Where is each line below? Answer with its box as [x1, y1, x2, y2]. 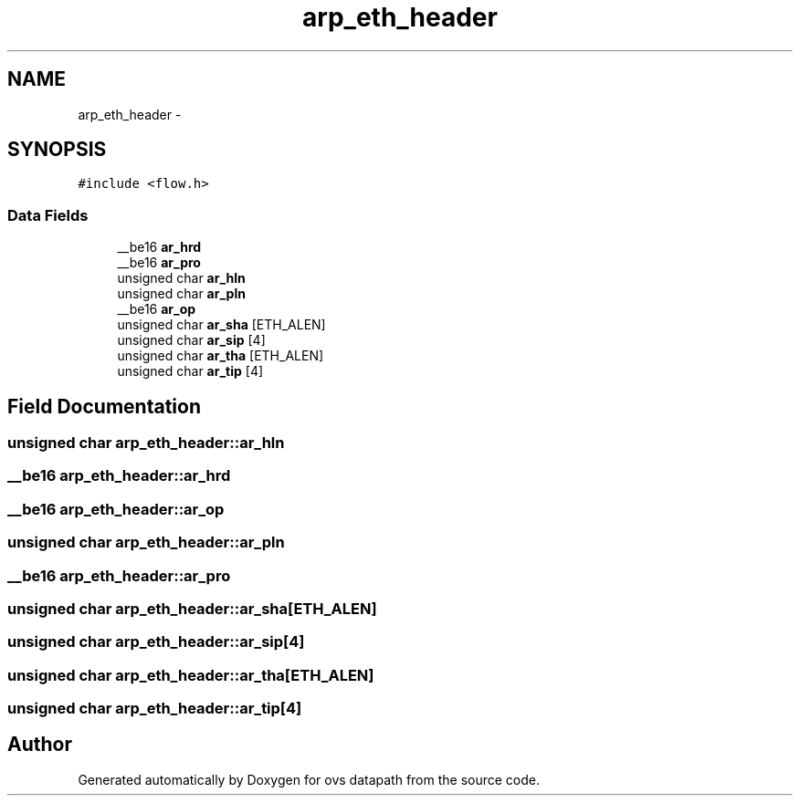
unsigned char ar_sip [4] [117, 332, 266, 349]
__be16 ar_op [117, 301, 196, 318]
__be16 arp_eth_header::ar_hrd [7, 466, 231, 485]
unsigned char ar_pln [117, 286, 246, 302]
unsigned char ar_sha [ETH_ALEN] [117, 317, 326, 333]
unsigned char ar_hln [117, 270, 246, 287]
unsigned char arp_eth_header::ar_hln [7, 433, 285, 453]
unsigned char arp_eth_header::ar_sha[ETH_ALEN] [7, 599, 377, 618]
